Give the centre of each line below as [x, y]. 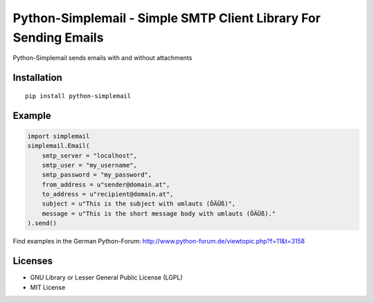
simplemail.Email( [59, 146]
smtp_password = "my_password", [97, 175]
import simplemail [59, 136]
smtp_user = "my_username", [90, 165]
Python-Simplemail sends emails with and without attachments [103, 58]
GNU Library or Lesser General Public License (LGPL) [106, 277]
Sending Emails [58, 37]
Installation [37, 78]
